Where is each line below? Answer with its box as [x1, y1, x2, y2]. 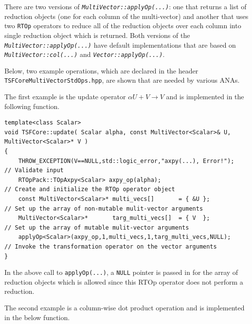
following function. [4, 101, 60, 111]
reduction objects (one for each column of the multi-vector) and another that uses [4, 11, 249, 21]
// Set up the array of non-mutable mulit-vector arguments [4, 205, 203, 212]
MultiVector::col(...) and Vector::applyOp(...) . [4, 49, 165, 59]
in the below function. [4, 312, 70, 322]
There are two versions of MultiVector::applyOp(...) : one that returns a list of [4, 1, 247, 11]
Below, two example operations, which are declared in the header [4, 65, 198, 75]
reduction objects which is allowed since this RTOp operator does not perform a [4, 276, 243, 287]
